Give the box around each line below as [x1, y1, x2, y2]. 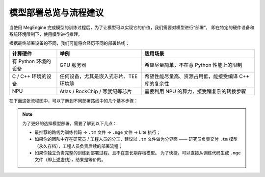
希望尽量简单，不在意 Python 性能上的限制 [144, 61, 242, 68]
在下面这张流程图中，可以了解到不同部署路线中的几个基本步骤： [9, 98, 138, 103]
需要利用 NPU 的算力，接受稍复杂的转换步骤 [144, 88, 246, 95]
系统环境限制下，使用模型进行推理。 [9, 31, 82, 37]
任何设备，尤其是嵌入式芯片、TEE [59, 73, 138, 79]
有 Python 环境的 [12, 58, 51, 65]
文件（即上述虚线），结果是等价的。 [34, 157, 106, 163]
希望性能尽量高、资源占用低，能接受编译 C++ [144, 73, 250, 79]
